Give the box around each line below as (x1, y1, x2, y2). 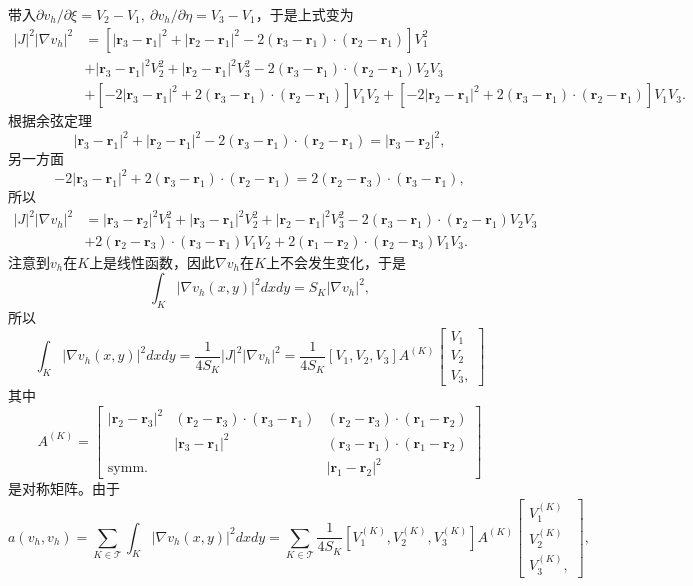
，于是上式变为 (255, 4, 354, 24)
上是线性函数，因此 (89, 251, 216, 272)
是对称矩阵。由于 (8, 478, 120, 499)
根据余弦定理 (8, 110, 92, 131)
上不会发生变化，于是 (265, 251, 406, 272)
